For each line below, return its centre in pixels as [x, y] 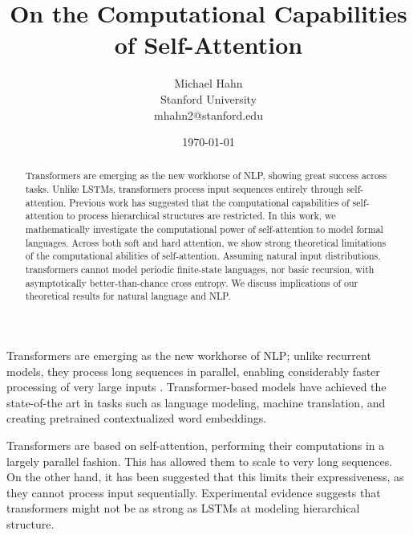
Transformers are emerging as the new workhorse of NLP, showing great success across [206, 176]
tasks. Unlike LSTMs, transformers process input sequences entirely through [184, 189]
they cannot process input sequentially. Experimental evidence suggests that [194, 492]
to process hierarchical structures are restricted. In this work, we [201, 216]
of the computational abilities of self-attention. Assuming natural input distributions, [203, 256]
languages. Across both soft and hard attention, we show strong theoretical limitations [206, 242]
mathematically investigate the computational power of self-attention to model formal [204, 229]
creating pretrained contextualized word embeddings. [137, 418]
